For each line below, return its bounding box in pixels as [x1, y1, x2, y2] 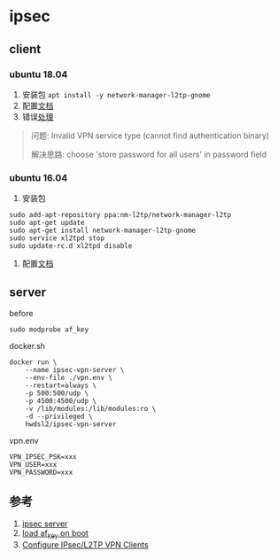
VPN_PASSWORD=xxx [9, 468, 73, 477]
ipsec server [21, 518, 68, 529]
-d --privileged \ [25, 412, 93, 421]
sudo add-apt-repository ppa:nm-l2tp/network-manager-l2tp [9, 211, 232, 220]
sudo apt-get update [9, 219, 86, 228]
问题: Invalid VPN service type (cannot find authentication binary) [30, 130, 270, 141]
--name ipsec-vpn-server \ [25, 365, 125, 374]
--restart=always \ [25, 381, 97, 390]
